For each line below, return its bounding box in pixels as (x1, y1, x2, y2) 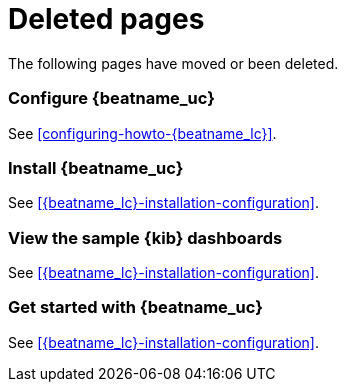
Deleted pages (8, 2, 205, 36)
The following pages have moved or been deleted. (8, 54, 339, 72)
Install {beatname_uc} (8, 157, 184, 178)
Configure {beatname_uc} (8, 88, 215, 109)
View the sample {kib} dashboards (8, 227, 283, 248)
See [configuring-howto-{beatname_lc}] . (8, 124, 277, 142)
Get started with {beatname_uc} (8, 297, 263, 318)
